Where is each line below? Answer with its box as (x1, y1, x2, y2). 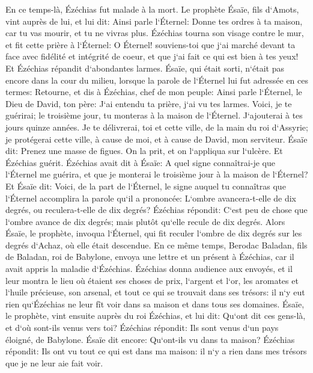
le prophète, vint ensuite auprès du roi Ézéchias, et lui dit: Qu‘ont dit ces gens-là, (5, 309, 306, 322)
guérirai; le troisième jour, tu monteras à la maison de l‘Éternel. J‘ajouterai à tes (5, 109, 303, 122)
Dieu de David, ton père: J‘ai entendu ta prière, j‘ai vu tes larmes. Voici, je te (5, 97, 292, 109)
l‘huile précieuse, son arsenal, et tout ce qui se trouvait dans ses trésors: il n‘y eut (5, 286, 305, 298)
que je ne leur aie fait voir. (5, 356, 103, 369)
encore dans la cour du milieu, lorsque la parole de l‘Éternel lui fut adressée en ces (5, 73, 309, 86)
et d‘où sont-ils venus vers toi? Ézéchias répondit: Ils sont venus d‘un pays (5, 321, 279, 334)
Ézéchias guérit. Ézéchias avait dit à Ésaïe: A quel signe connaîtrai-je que (5, 156, 275, 168)
